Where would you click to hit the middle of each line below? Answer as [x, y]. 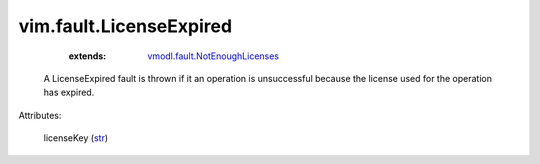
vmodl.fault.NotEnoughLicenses [213, 56]
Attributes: [40, 115]
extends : [87, 56]
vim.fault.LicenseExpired [125, 26]
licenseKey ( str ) [76, 138]
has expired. [69, 92]
